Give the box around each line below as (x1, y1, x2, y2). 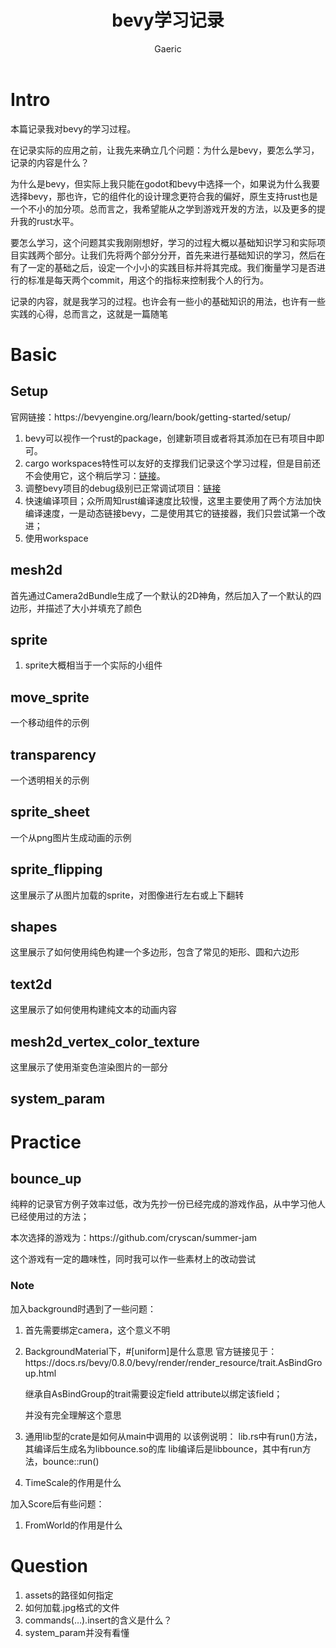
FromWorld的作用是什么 (24, 1519, 123, 1531)
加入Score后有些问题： (10, 1497, 105, 1510)
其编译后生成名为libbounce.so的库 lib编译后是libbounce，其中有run (24, 1442, 303, 1455)
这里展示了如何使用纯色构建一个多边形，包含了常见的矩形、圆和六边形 (10, 946, 300, 958)
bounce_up (10, 1170, 82, 1187)
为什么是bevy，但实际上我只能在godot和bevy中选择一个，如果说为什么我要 (10, 177, 320, 190)
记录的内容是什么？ (10, 156, 90, 168)
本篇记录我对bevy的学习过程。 (10, 122, 137, 135)
